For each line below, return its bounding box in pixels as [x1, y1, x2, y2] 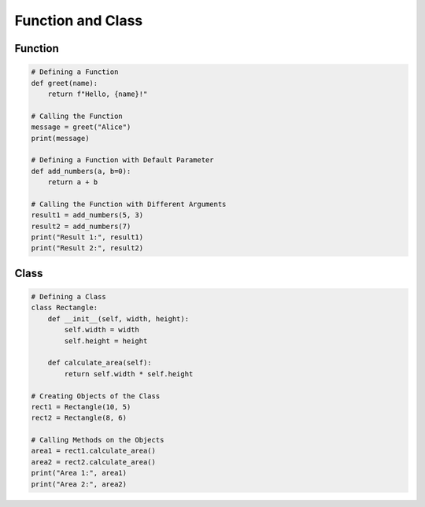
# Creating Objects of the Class [31, 391, 161, 401]
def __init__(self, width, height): [47, 314, 189, 323]
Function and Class [14, 12, 143, 29]
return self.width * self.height [64, 369, 194, 378]
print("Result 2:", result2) [31, 244, 144, 253]
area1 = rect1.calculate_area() [31, 446, 157, 456]
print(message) [31, 134, 90, 142]
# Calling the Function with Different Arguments [31, 199, 227, 209]
